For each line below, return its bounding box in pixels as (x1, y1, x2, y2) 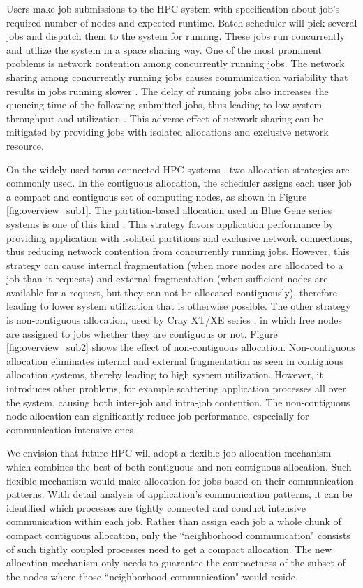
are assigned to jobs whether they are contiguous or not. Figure (6, 326, 278, 340)
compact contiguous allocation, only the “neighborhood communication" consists (6, 527, 350, 542)
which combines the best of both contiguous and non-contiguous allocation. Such (6, 459, 352, 473)
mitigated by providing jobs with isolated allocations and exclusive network (6, 124, 329, 139)
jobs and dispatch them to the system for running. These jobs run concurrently (6, 29, 345, 43)
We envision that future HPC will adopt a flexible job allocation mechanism (6, 445, 332, 460)
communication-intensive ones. (6, 422, 137, 436)
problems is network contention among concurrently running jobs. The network (6, 56, 345, 71)
